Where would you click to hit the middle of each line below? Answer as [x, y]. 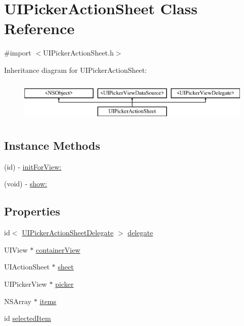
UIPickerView [26, 284]
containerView [58, 249]
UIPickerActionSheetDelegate [68, 233]
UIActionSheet [27, 267]
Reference [39, 28]
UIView [16, 249]
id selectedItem [28, 318]
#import [18, 53]
